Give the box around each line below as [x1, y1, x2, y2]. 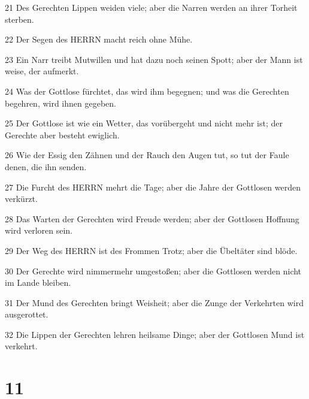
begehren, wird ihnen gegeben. [5, 96, 116, 109]
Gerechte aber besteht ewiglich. [5, 128, 120, 141]
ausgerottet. [5, 308, 49, 321]
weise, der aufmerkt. [5, 65, 79, 77]
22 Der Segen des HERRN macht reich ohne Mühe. [5, 33, 193, 46]
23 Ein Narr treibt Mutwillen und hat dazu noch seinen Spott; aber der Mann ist [5, 53, 303, 65]
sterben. [5, 13, 34, 25]
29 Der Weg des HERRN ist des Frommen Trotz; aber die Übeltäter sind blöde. [5, 244, 298, 256]
